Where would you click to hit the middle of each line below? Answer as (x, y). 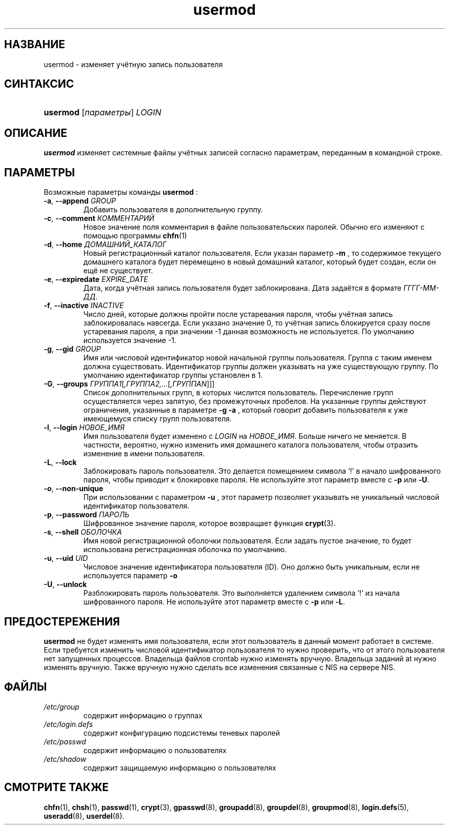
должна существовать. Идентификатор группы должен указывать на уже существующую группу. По (261, 367)
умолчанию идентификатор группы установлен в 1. (173, 375)
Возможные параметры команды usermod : (121, 192)
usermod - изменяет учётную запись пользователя (133, 64)
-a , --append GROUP (80, 201)
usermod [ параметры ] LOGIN (103, 113)
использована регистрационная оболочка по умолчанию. (185, 550)
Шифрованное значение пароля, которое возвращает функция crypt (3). (209, 523)
